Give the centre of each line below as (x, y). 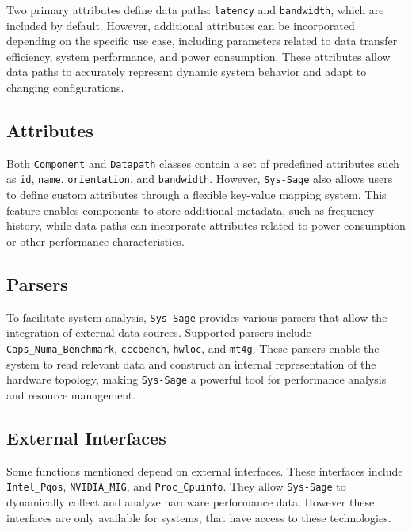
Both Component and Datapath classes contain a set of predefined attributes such (203, 163)
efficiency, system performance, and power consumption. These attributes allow (198, 56)
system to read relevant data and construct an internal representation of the (191, 363)
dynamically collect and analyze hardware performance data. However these (191, 501)
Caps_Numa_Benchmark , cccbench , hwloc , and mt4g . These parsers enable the (193, 348)
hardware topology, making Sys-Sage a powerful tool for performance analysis (196, 379)
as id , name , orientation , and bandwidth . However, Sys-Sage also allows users (200, 179)
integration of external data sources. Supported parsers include (159, 332)
